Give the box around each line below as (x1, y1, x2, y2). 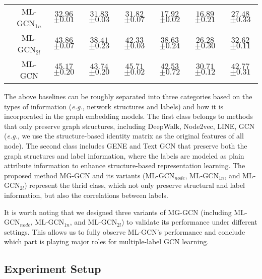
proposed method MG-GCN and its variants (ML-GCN (4, 170, 175, 180)
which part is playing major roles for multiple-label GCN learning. (4, 236, 209, 247)
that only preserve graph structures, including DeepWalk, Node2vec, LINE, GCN (4, 120, 255, 131)
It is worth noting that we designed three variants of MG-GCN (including (4, 206, 232, 217)
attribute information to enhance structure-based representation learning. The (4, 160, 245, 171)
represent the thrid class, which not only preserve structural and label (29, 180, 245, 190)
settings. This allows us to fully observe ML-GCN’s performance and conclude (4, 226, 245, 237)
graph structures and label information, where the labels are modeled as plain (4, 150, 244, 161)
